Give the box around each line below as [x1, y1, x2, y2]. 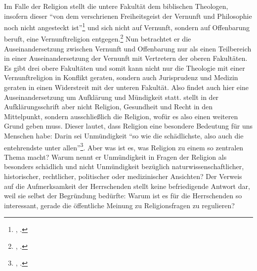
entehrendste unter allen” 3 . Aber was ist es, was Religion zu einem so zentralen [4, 140, 244, 152]
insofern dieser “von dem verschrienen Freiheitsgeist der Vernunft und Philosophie [4, 10, 252, 21]
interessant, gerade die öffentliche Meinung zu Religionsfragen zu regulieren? [4, 200, 235, 210]
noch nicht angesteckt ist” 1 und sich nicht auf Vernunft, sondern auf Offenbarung [4, 21, 250, 32]
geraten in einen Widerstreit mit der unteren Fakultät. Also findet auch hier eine [4, 82, 249, 92]
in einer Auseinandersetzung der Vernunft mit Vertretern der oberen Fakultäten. [4, 53, 248, 63]
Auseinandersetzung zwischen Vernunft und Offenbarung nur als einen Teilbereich [4, 43, 252, 53]
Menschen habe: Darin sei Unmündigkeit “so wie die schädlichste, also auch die [4, 131, 244, 141]
